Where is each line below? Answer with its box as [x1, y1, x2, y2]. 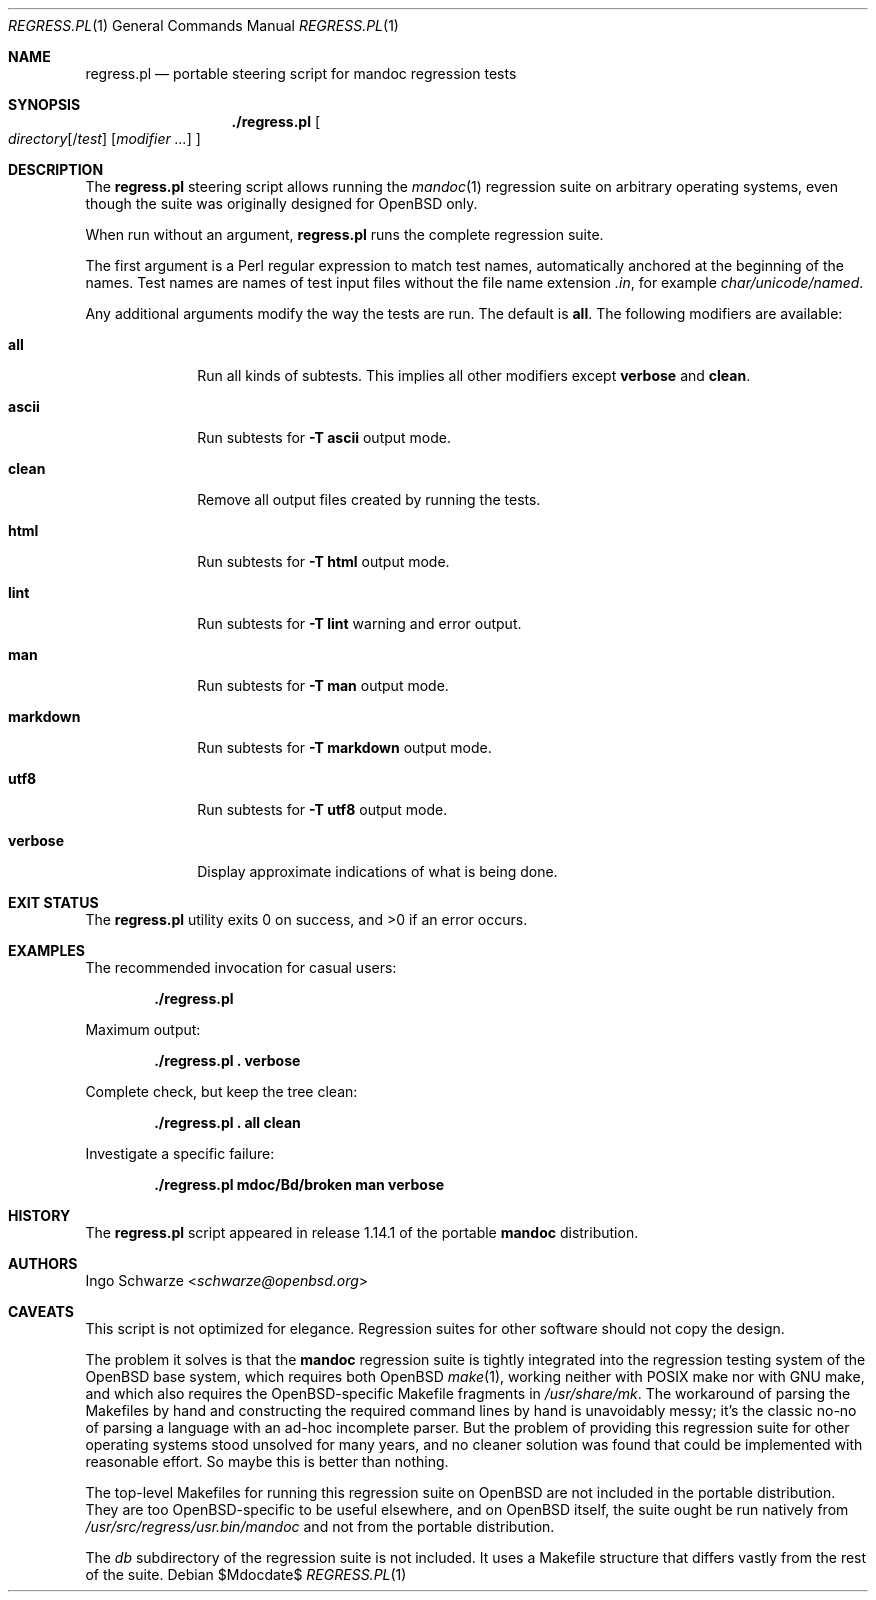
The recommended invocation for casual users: [85, 959, 397, 976]
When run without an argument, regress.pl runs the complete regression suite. [85, 226, 604, 243]
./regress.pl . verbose [154, 1052, 301, 1069]
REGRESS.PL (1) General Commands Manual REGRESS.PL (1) [8, 17, 399, 34]
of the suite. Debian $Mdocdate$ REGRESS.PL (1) [85, 1566, 407, 1583]
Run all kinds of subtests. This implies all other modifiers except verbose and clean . [197, 367, 751, 384]
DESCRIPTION [8, 161, 104, 178]
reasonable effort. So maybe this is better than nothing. [85, 1453, 449, 1470]
